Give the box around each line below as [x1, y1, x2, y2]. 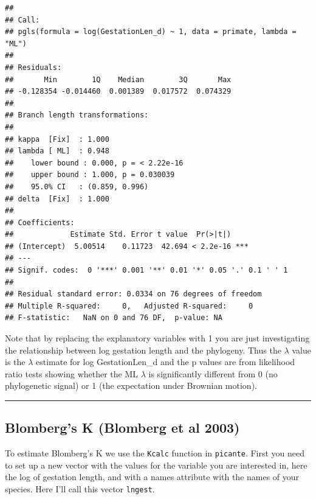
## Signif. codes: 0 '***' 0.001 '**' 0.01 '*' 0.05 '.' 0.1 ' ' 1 [5, 266, 288, 275]
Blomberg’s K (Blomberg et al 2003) [5, 418, 240, 437]
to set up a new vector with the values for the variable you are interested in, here [5, 458, 307, 471]
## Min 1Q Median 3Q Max [5, 75, 232, 84]
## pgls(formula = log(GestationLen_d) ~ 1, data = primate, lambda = [5, 27, 297, 37]
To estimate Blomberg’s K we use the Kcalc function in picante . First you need [5, 447, 305, 459]
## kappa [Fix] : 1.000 [5, 134, 109, 144]
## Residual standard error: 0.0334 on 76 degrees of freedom [5, 290, 262, 299]
